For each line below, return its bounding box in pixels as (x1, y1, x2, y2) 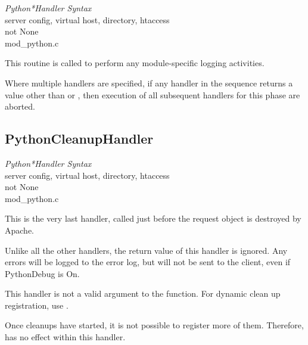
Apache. (5, 223, 34, 236)
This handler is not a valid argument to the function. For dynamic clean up (5, 287, 281, 300)
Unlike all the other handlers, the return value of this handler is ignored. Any (5, 244, 288, 256)
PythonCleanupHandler (5, 129, 154, 148)
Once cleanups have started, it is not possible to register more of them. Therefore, (5, 319, 304, 331)
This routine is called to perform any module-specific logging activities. (5, 57, 265, 69)
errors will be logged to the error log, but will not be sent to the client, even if (5, 256, 291, 268)
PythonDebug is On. (5, 267, 80, 279)
